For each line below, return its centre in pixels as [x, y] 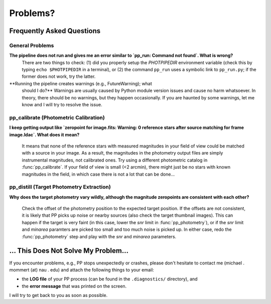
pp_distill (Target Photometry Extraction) [60, 187]
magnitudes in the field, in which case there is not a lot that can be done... [98, 174]
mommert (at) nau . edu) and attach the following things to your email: [82, 270]
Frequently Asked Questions [55, 31]
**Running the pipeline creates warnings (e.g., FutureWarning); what [81, 83]
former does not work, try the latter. [59, 77]
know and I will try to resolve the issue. [62, 105]
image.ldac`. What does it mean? [44, 134]
